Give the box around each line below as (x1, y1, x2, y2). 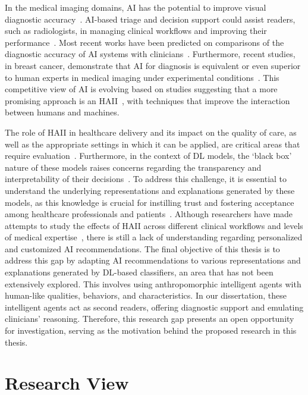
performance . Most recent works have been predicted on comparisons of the (5, 36, 284, 48)
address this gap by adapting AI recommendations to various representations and (5, 254, 301, 267)
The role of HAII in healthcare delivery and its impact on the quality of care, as (5, 126, 297, 138)
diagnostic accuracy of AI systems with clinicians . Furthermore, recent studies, (5, 48, 296, 60)
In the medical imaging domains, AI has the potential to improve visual (5, 1, 266, 13)
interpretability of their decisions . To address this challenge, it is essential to (5, 173, 287, 185)
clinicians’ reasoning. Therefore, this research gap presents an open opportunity (5, 312, 294, 325)
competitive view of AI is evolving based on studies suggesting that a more (5, 83, 278, 95)
